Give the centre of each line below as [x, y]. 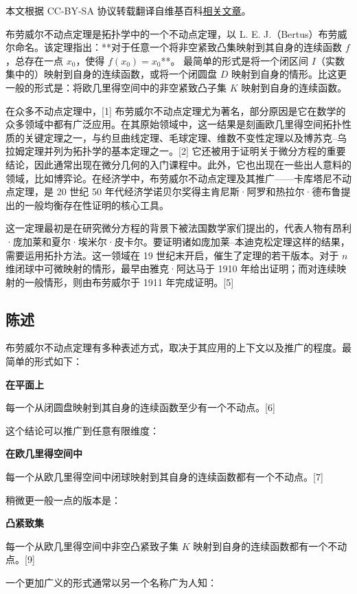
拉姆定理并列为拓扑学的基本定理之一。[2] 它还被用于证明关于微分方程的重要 [176, 151]
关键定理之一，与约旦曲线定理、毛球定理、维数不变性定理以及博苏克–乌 [185, 137]
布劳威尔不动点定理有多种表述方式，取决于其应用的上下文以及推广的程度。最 [178, 348]
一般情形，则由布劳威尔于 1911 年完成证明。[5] [129, 282]
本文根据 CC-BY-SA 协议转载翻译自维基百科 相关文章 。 [128, 10]
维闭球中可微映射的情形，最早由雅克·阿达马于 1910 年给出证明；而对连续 [171, 268]
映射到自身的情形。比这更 [289, 74]
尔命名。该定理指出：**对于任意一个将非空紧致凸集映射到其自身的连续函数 [174, 47]
